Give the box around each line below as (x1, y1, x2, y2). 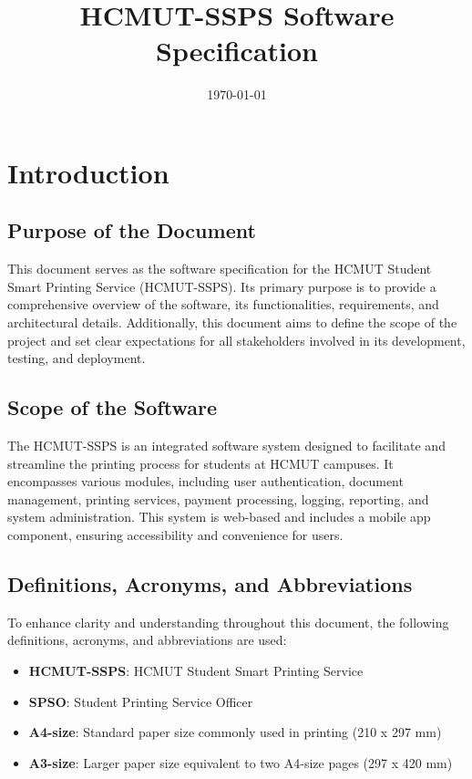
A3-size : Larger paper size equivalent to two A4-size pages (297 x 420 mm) (28, 753, 453, 772)
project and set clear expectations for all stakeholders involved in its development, (7, 330, 466, 349)
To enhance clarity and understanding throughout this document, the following (7, 612, 449, 631)
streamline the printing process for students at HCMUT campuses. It (7, 453, 394, 473)
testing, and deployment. (7, 348, 146, 368)
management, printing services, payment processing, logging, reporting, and (7, 489, 429, 508)
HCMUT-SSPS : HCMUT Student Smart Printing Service (28, 661, 364, 680)
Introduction (7, 153, 169, 191)
